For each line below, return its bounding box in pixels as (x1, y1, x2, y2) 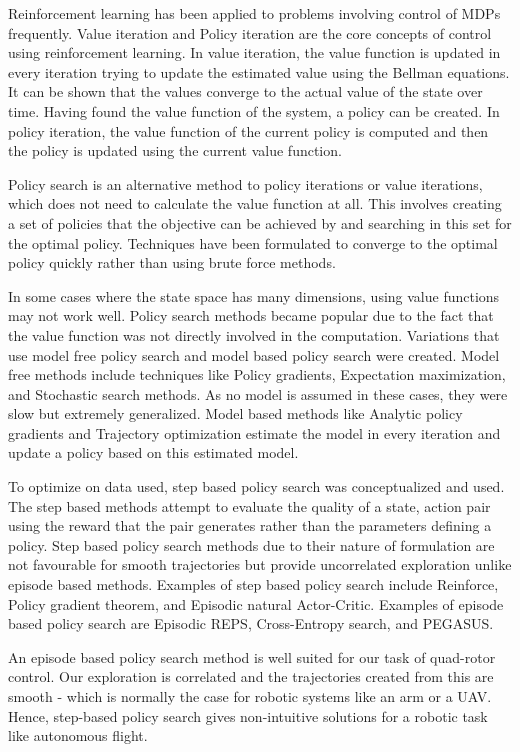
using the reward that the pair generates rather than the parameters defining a (8, 515, 492, 536)
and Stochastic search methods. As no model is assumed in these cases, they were (8, 383, 508, 404)
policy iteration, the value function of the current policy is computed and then (8, 120, 489, 141)
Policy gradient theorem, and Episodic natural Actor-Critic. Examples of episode (8, 593, 504, 614)
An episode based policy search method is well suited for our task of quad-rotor (8, 646, 496, 667)
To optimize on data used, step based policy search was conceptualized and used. (8, 476, 505, 497)
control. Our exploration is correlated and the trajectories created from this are (8, 666, 494, 687)
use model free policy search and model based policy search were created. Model (8, 344, 500, 365)
